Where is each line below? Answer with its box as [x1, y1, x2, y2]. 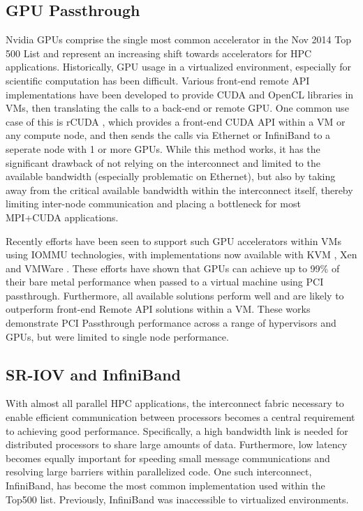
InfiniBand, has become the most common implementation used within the [6, 478, 325, 493]
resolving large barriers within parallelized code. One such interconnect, [6, 464, 312, 479]
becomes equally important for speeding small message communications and [6, 450, 330, 465]
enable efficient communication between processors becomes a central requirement [6, 410, 355, 424]
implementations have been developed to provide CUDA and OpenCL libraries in [6, 87, 354, 101]
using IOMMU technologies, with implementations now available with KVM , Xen [6, 247, 357, 262]
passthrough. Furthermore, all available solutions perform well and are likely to [6, 288, 344, 302]
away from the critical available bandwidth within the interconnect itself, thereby [6, 182, 353, 197]
